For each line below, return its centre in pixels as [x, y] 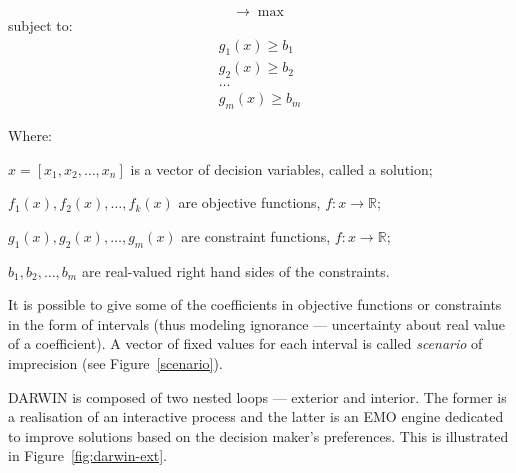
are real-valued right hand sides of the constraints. [235, 270]
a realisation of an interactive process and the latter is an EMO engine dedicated [256, 416]
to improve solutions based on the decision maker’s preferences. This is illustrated [258, 435]
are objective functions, [249, 202]
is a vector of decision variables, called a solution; [281, 168]
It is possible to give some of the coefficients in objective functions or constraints [255, 304]
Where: [30, 135]
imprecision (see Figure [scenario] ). [115, 363]
